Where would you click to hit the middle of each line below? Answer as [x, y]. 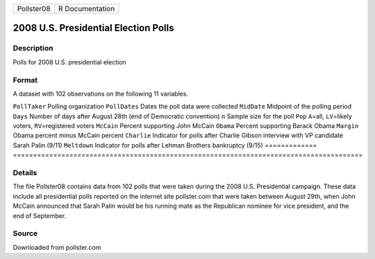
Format [25, 80]
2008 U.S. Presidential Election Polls [93, 28]
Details [25, 173]
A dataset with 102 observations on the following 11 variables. [101, 93]
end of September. [40, 215]
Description [33, 48]
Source [25, 233]
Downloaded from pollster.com [57, 247]
